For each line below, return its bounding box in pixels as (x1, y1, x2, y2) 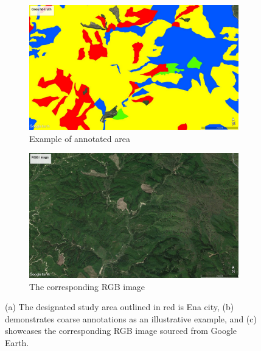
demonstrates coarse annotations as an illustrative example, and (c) (5, 312, 257, 325)
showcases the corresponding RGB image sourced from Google (5, 324, 237, 337)
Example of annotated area (29, 132, 130, 144)
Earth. (5, 336, 29, 349)
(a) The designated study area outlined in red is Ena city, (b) (5, 300, 234, 313)
